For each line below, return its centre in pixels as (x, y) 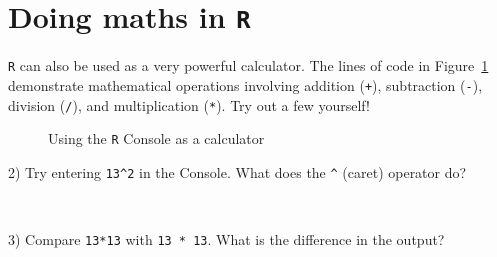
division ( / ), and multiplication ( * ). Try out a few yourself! (189, 104)
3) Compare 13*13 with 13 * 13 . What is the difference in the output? (226, 239)
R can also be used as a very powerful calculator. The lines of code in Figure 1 (248, 65)
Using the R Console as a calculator (156, 138)
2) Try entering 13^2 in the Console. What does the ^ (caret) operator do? (237, 171)
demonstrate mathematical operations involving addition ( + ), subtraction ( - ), (245, 84)
